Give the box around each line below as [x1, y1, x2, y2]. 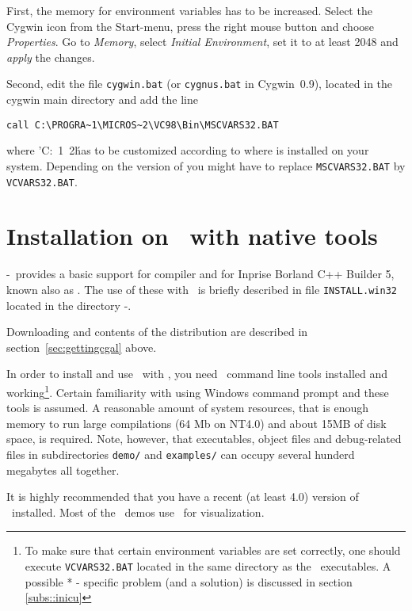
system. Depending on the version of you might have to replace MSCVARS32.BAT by [6, 157, 406, 174]
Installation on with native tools [6, 220, 378, 252]
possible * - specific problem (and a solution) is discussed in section [25, 573, 353, 590]
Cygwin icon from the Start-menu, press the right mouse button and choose [6, 17, 375, 34]
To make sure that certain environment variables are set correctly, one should [25, 542, 401, 559]
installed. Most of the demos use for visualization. [11, 503, 265, 520]
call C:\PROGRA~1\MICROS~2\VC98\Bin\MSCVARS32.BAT [6, 119, 279, 131]
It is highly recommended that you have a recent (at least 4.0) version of [6, 488, 359, 505]
